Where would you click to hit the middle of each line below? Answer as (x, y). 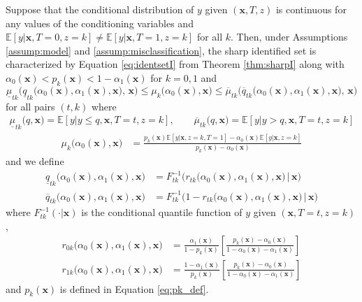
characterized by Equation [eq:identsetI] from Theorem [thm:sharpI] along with (175, 64)
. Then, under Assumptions (289, 37)
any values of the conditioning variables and (100, 23)
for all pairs (30, 106)
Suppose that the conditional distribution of (100, 9)
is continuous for (311, 9)
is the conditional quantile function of (162, 212)
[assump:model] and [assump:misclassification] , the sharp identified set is (161, 50)
